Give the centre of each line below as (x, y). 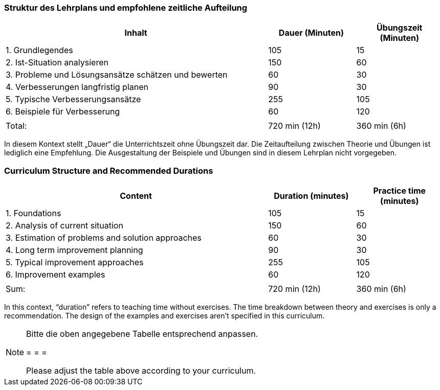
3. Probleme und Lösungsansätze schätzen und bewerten (117, 75)
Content (136, 196)
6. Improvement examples (56, 275)
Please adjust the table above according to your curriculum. (141, 371)
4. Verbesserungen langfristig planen (77, 87)
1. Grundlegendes (39, 50)
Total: (16, 126)
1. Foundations (34, 213)
